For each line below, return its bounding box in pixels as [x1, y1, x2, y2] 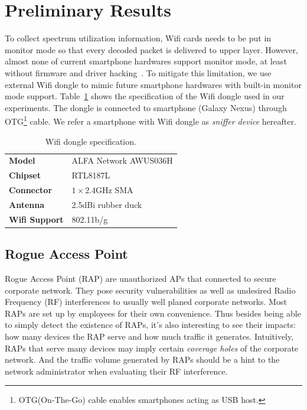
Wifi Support [9, 213, 64, 225]
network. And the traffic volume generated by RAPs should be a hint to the [5, 353, 280, 366]
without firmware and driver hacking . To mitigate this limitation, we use [5, 66, 272, 79]
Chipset [9, 169, 41, 181]
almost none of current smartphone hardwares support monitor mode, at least [5, 55, 287, 67]
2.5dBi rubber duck [71, 198, 142, 210]
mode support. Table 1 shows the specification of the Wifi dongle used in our [5, 90, 285, 102]
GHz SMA [96, 184, 133, 196]
